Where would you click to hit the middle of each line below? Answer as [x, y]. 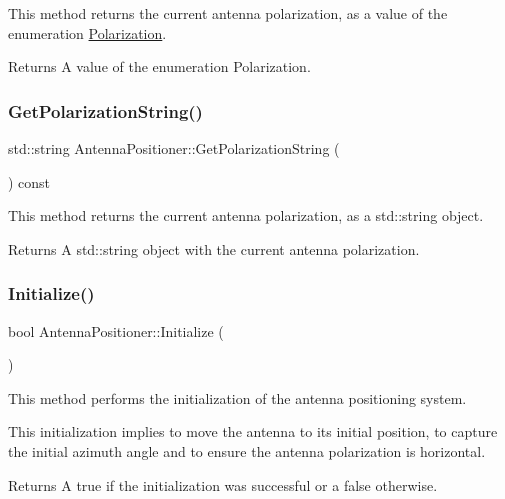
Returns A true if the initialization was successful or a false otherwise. [223, 484]
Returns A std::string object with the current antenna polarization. [214, 248]
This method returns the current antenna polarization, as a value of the [228, 13]
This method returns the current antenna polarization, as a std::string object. [246, 215]
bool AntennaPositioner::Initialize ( [116, 330]
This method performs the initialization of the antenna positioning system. [237, 397]
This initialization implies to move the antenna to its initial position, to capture [253, 431]
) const [29, 181]
